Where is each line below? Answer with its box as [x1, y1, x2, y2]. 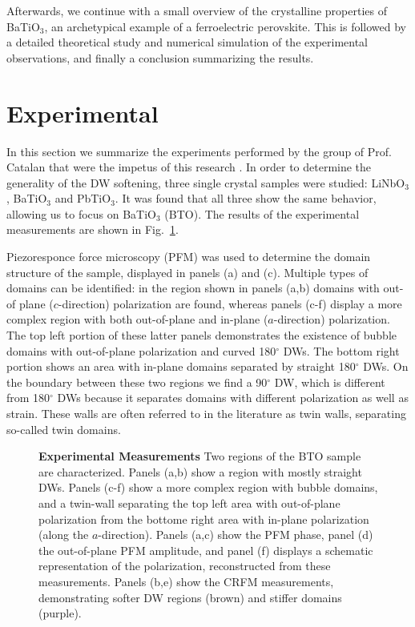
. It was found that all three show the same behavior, [115, 190, 377, 207]
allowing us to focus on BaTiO [6, 205, 157, 222]
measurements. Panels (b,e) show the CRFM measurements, [38, 573, 334, 589]
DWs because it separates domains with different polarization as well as [57, 389, 409, 406]
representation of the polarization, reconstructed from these [38, 557, 331, 574]
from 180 [6, 389, 50, 406]
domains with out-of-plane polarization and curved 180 [6, 342, 276, 359]
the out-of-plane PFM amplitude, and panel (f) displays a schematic [38, 541, 373, 558]
